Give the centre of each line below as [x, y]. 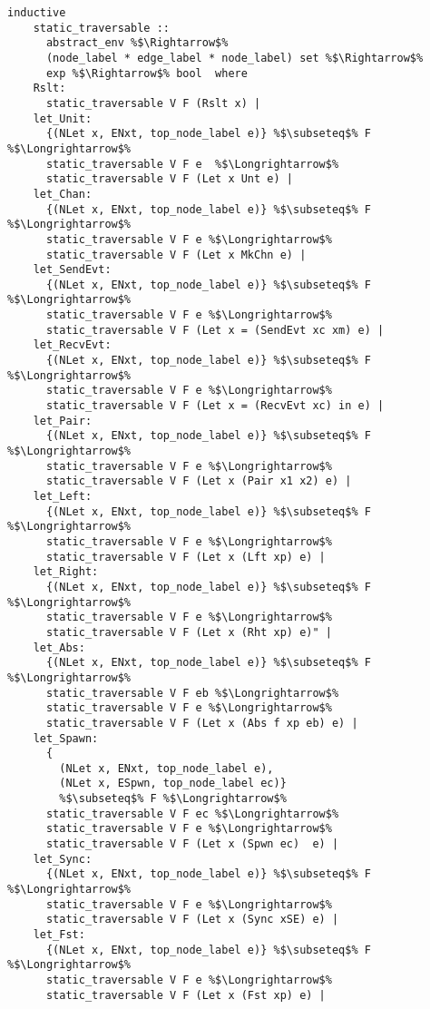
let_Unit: [63, 118]
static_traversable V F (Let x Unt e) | [169, 179]
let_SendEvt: [72, 270]
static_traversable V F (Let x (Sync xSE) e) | [192, 920]
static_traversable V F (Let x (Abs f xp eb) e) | [202, 723]
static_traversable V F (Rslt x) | [153, 103]
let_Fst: [59, 935]
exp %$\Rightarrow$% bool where [147, 73]
